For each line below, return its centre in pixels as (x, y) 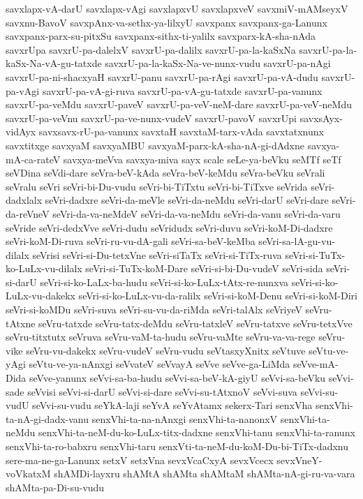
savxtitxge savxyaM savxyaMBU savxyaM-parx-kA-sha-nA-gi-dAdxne (155, 145)
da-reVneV (28, 213)
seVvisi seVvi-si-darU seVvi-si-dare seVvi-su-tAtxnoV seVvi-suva (162, 391)
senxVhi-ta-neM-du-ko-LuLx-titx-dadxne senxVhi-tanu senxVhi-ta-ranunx (197, 432)
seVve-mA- (316, 364)
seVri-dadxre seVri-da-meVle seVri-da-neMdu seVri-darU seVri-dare (187, 200)
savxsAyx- (321, 118)
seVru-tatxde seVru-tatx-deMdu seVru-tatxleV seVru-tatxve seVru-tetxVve (195, 323)
